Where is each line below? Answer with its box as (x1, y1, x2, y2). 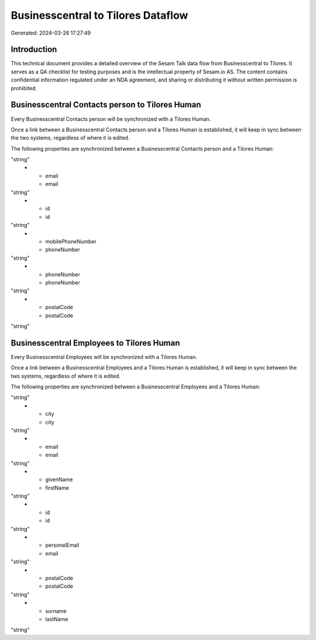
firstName (45, 484, 70, 491)
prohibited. (11, 84, 37, 92)
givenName (45, 476, 73, 483)
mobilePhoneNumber (45, 238, 97, 245)
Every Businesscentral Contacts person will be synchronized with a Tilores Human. (11, 115, 211, 123)
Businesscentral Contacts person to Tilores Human (11, 100, 201, 110)
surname (45, 607, 67, 614)
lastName (45, 615, 68, 622)
